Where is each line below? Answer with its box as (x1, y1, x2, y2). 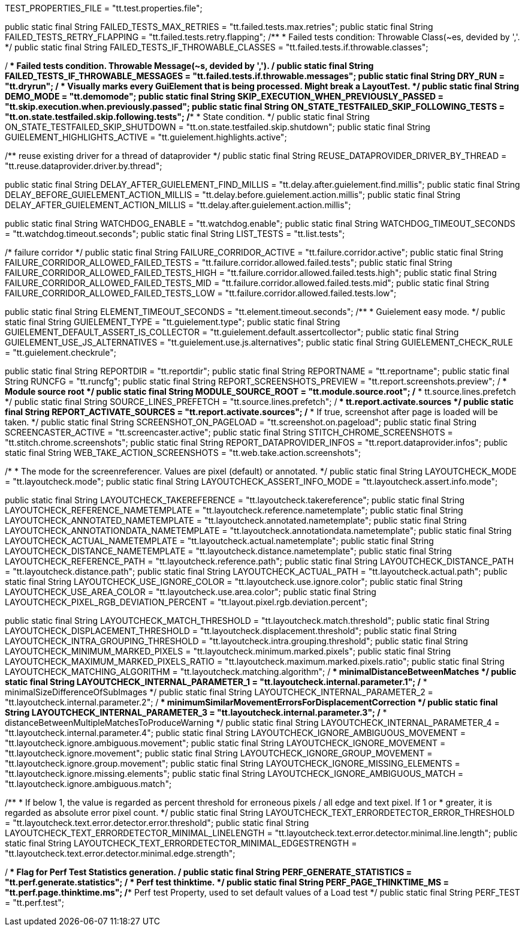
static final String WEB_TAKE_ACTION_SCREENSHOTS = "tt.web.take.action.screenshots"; (5, 448, 361, 458)
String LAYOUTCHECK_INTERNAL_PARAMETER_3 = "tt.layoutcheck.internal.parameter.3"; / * (5, 707, 387, 717)
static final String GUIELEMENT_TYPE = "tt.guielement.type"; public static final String (5, 317, 340, 327)
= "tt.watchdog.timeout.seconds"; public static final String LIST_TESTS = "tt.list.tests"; (5, 229, 345, 239)
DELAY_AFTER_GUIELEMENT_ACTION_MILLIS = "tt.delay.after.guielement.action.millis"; (5, 200, 351, 210)
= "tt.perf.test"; (5, 897, 64, 908)
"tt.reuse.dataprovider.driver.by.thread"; (5, 161, 162, 171)
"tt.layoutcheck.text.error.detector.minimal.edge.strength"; (5, 848, 236, 858)
